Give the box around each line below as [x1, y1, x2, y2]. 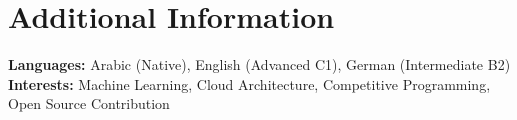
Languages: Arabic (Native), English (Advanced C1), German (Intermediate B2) [8, 54, 511, 75]
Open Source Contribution [8, 93, 170, 114]
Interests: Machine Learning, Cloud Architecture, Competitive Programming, [8, 73, 491, 94]
